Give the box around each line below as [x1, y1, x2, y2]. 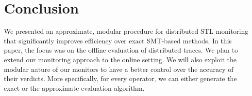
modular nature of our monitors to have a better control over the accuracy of [4, 64, 234, 74]
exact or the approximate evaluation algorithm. [4, 82, 145, 93]
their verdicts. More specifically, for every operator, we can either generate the [4, 73, 237, 83]
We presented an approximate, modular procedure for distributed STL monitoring [4, 26, 249, 36]
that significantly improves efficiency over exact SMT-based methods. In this [4, 35, 232, 45]
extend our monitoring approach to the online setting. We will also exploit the [4, 54, 237, 64]
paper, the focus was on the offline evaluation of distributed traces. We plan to [4, 45, 238, 55]
